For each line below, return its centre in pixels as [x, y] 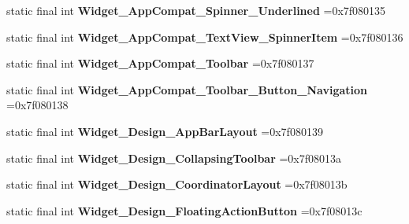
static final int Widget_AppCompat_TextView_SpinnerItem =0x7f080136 [205, 37]
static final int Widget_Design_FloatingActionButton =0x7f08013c [184, 210]
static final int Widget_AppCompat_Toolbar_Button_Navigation [187, 89]
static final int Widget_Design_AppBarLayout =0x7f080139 [165, 131]
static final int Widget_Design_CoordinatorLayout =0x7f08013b [177, 184]
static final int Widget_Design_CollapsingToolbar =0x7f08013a [174, 158]
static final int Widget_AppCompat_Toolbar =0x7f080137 [160, 63]
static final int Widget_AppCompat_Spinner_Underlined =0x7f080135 [196, 10]
